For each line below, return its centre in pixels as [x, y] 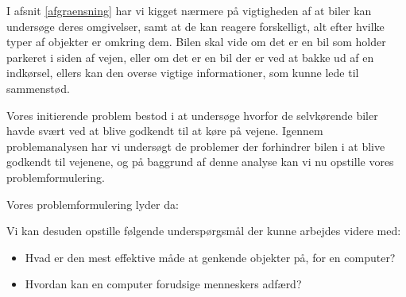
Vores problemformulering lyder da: [93, 204]
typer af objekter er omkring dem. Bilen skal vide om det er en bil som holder [196, 42]
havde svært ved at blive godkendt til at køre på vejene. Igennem [165, 131]
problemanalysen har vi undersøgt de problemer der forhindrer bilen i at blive [196, 146]
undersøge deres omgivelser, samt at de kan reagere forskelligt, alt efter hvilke [195, 26]
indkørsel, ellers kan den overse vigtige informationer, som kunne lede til [183, 73]
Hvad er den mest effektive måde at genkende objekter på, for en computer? [210, 257]
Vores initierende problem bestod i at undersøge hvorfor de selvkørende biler [192, 115]
